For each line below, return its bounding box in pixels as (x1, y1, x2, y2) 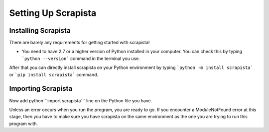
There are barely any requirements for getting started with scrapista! (9, 40, 150, 46)
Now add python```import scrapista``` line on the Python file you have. (9, 97, 152, 104)
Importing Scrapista (9, 84, 73, 93)
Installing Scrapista (9, 26, 71, 35)
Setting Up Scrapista (9, 7, 97, 18)
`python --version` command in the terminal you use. (21, 55, 140, 62)
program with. (9, 121, 38, 127)
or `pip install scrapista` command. (9, 71, 99, 77)
